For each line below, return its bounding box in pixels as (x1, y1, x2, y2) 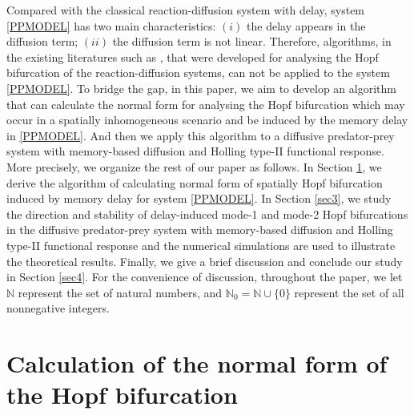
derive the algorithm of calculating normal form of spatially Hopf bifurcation (6, 174, 383, 191)
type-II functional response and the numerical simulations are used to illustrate (6, 236, 396, 253)
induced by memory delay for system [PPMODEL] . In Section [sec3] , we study (6, 190, 392, 207)
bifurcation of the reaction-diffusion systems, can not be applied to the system (6, 64, 390, 81)
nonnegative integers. (6, 300, 110, 316)
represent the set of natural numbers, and (18, 284, 223, 300)
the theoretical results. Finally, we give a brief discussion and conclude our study (6, 252, 403, 269)
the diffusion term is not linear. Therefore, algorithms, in (112, 33, 392, 50)
